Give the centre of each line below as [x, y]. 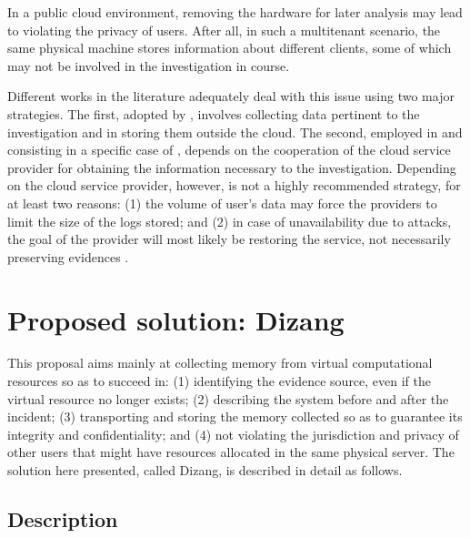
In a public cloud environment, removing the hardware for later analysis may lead [235, 12]
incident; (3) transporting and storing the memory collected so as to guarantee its [235, 416]
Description [63, 518]
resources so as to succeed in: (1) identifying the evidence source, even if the [220, 381]
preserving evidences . [68, 256]
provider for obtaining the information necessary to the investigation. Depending [232, 167]
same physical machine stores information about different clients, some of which [230, 48]
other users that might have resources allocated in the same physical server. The [231, 452]
